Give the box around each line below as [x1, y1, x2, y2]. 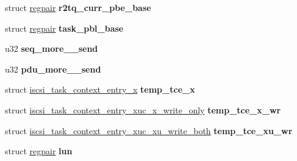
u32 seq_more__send [5, 42, 98, 55]
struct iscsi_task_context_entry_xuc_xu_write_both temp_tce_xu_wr [5, 124, 293, 137]
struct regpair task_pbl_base [5, 21, 124, 34]
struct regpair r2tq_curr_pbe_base [5, 1, 151, 13]
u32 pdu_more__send [5, 62, 101, 75]
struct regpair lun [5, 145, 73, 157]
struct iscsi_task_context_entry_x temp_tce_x [5, 83, 195, 96]
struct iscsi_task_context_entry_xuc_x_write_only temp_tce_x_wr [5, 103, 281, 116]
